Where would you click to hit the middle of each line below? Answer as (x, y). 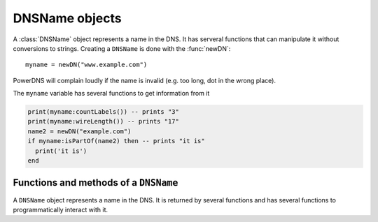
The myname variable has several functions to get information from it (111, 94)
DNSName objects (67, 18)
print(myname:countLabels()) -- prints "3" (104, 112)
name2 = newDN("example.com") (79, 131)
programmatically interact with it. (61, 209)
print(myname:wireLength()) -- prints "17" (104, 121)
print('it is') (61, 151)
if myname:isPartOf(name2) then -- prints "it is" (117, 141)
